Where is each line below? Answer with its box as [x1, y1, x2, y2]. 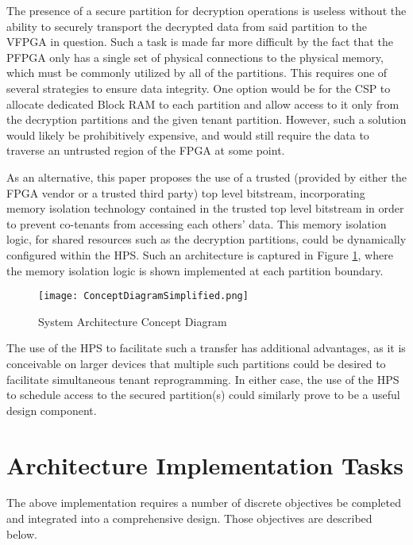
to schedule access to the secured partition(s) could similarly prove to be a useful [6, 386, 400, 403]
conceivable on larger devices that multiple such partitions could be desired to [6, 355, 386, 371]
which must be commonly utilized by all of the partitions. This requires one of [6, 64, 388, 81]
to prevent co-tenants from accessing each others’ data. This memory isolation [6, 215, 387, 232]
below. [6, 525, 37, 542]
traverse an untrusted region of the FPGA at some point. [6, 142, 285, 159]
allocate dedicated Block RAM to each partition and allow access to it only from [6, 95, 399, 112]
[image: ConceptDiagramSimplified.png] [38, 290, 249, 302]
